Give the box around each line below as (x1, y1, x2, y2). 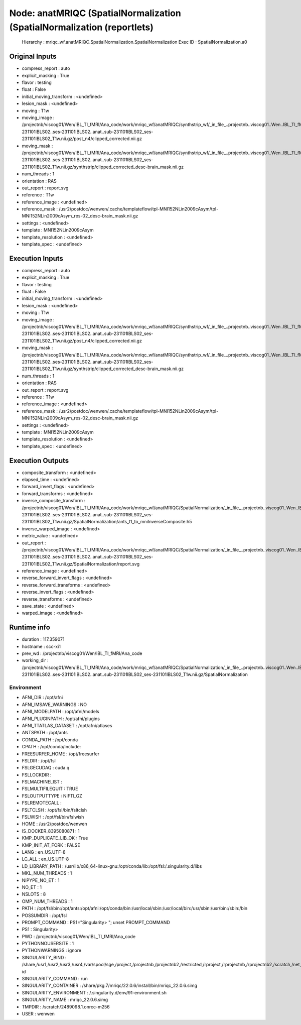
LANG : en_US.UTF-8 (22, 849, 66, 855)
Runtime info (9, 623, 50, 632)
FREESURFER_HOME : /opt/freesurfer (22, 751, 100, 757)
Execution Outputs (9, 456, 69, 465)
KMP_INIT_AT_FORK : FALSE (22, 842, 80, 848)
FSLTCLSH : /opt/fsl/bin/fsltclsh (22, 807, 87, 813)
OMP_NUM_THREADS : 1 (22, 898, 73, 904)
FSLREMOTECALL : (22, 800, 62, 806)
